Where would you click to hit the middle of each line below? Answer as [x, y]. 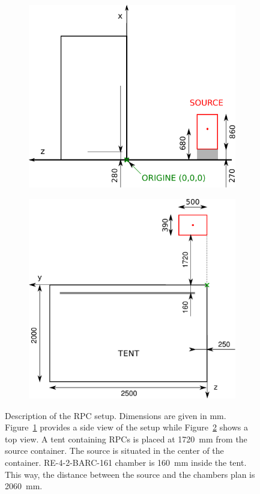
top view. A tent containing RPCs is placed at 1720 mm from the [126, 439]
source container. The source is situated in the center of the [114, 451]
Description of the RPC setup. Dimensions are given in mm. [116, 415]
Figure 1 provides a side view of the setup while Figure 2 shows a [126, 427]
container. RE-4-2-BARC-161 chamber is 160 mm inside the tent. [126, 462]
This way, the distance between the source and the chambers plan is [130, 474]
